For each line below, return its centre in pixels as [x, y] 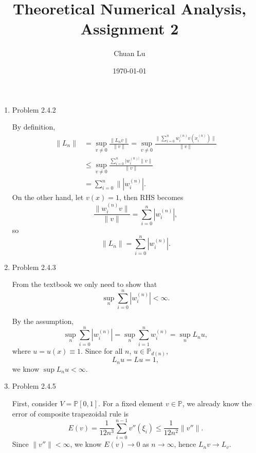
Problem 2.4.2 [34, 109]
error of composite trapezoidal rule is [70, 413]
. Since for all [102, 350]
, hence [185, 444]
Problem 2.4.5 [34, 386]
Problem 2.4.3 [34, 267]
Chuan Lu [130, 53]
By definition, [34, 127]
